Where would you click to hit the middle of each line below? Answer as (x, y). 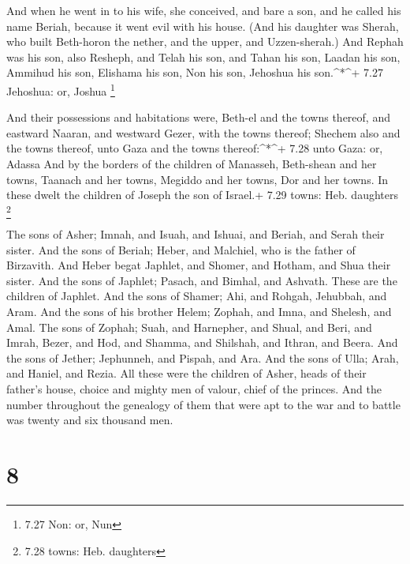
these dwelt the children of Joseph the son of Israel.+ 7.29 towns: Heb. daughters (202, 195)
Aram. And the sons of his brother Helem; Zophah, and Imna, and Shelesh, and (199, 312)
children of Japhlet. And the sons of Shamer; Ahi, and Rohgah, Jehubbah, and (197, 296)
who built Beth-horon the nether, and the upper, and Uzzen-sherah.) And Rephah (205, 41)
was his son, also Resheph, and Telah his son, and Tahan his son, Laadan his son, (203, 56)
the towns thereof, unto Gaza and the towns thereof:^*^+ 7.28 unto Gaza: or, (195, 148)
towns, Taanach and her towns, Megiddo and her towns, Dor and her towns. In (198, 179)
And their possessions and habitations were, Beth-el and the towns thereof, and (198, 117)
